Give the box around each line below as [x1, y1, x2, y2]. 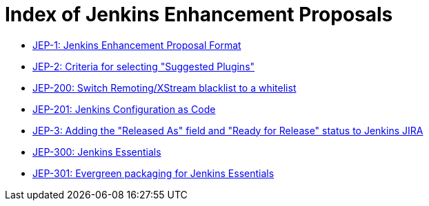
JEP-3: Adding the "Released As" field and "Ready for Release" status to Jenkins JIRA [32, 124, 423, 136]
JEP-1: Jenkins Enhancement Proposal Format [32, 39, 241, 51]
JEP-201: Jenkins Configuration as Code [32, 103, 216, 115]
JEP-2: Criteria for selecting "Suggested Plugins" [32, 60, 255, 72]
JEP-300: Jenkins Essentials [32, 145, 161, 158]
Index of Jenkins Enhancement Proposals [5, 3, 393, 26]
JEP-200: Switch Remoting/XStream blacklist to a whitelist [32, 81, 297, 94]
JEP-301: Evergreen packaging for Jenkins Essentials [32, 167, 275, 179]
